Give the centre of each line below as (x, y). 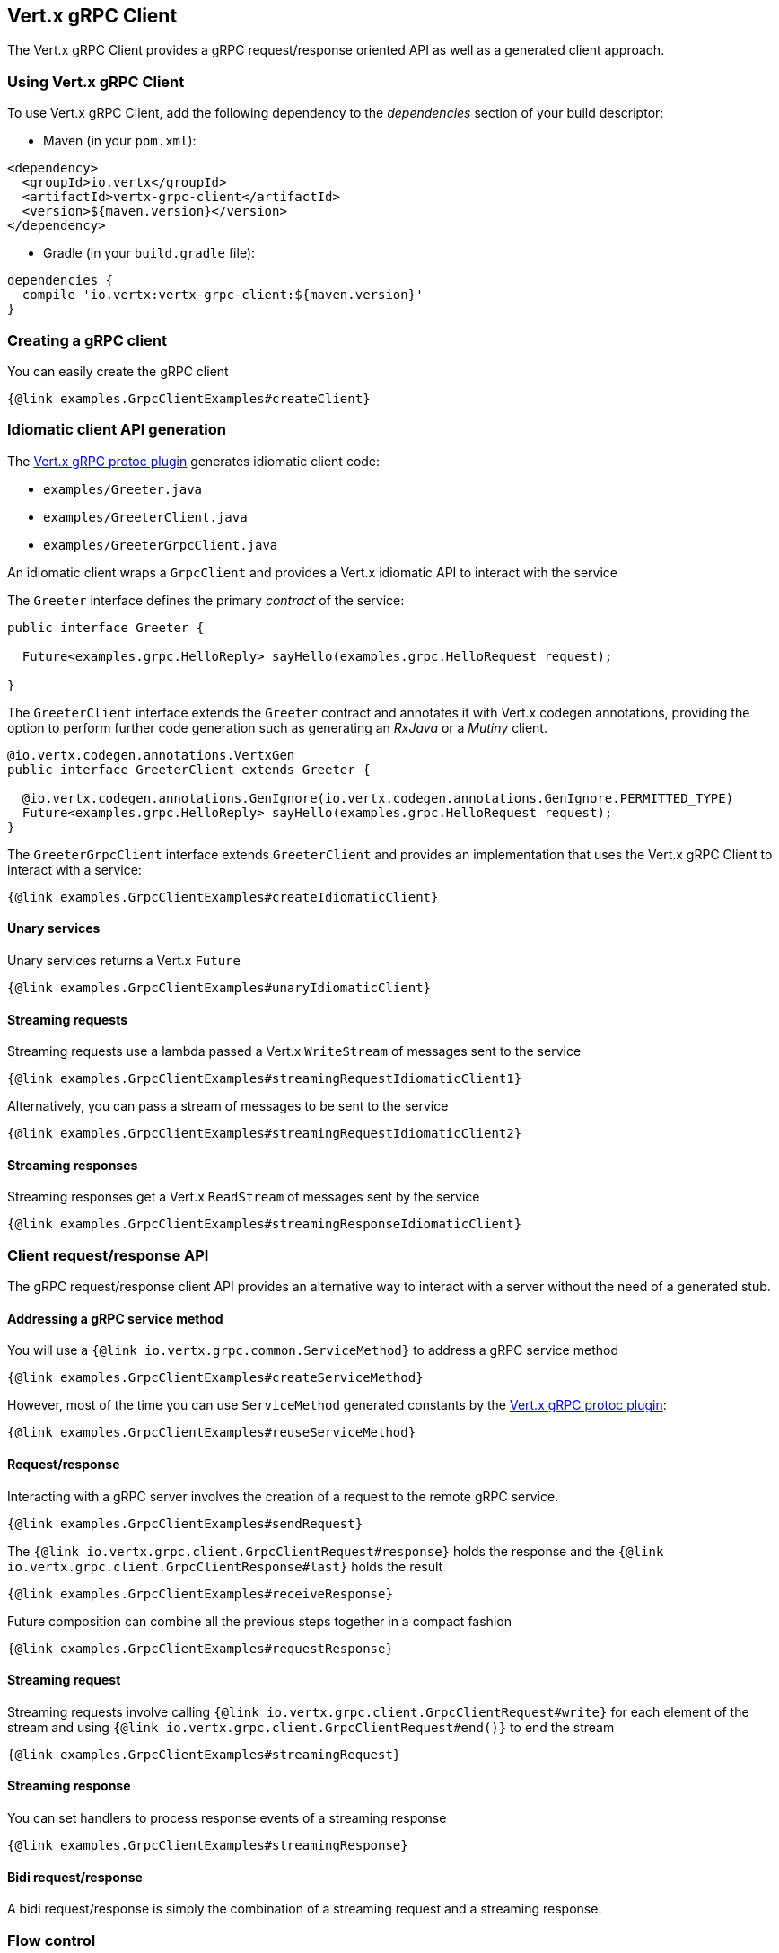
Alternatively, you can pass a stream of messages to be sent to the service (228, 1106)
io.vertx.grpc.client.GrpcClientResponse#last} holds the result (225, 1566)
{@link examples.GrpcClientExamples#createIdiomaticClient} (223, 897)
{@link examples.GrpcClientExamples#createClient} (189, 398)
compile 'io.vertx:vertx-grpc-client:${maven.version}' (223, 295)
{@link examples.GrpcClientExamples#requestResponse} (200, 1648)
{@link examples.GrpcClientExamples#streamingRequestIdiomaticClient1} (265, 1079)
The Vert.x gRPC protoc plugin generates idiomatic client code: (194, 461)
